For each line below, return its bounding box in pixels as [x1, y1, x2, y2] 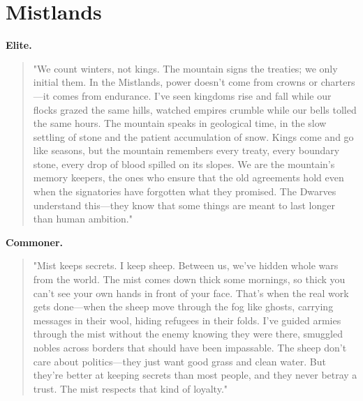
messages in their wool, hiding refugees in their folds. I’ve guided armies [33, 312, 341, 327]
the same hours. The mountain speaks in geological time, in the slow [33, 116, 327, 130]
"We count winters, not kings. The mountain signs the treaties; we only [33, 61, 338, 75]
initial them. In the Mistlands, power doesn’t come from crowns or [33, 75, 318, 89]
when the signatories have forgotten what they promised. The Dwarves [33, 184, 336, 199]
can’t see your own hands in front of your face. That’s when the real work [33, 285, 349, 300]
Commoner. [6, 234, 63, 249]
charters [320, 75, 355, 89]
